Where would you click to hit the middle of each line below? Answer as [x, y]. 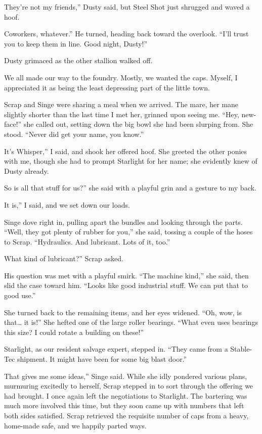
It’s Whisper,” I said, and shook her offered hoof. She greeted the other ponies [126, 151]
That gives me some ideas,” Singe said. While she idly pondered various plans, [126, 376]
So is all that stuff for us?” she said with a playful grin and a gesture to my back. [130, 188]
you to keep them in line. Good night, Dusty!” [76, 43]
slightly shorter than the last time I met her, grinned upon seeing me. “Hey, [122, 114]
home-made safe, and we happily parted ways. [75, 425]
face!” [13, 124]
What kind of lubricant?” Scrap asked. [64, 258]
